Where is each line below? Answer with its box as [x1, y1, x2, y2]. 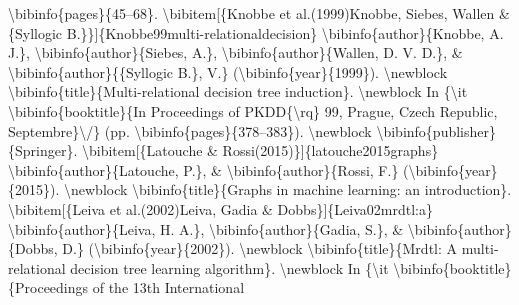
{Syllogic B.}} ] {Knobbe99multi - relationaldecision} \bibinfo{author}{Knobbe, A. [8, 22, 504, 43]
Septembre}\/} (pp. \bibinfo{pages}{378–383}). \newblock [8, 120, 372, 141]
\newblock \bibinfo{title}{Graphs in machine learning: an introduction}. [63, 179, 512, 200]
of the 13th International [92, 277, 245, 298]
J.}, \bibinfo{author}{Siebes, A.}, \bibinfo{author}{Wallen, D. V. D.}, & [8, 42, 463, 63]
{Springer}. [8, 140, 78, 161]
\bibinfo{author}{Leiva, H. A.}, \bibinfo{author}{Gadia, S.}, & [8, 218, 404, 239]
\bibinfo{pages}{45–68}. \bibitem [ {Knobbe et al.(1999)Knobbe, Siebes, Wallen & [8, 3, 510, 23]
